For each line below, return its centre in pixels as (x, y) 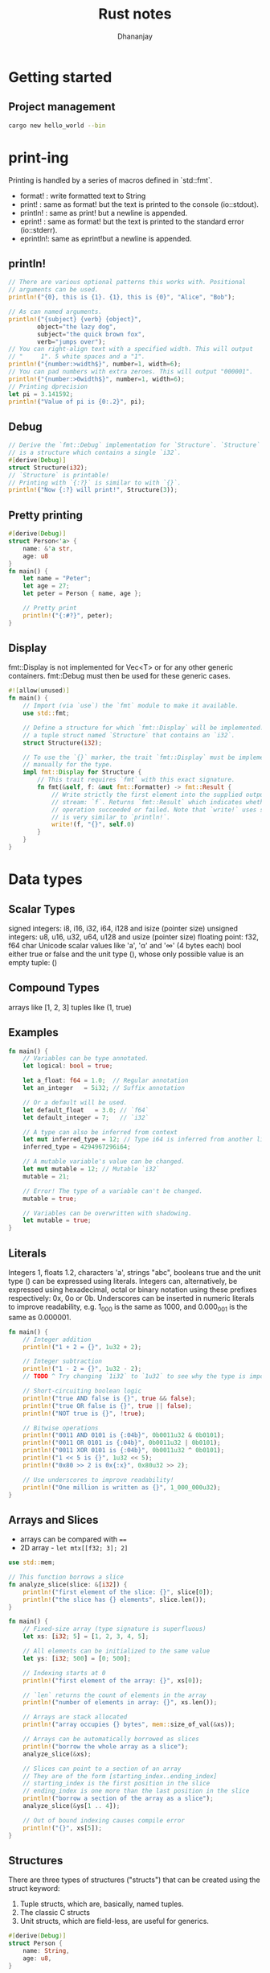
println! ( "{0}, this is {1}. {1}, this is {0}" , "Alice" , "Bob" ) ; (122, 297)
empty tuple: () (33, 962)
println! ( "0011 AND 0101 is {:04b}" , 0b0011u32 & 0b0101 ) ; (124, 1435)
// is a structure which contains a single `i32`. (95, 453)
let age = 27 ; (46, 586)
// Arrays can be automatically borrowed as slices (111, 1740)
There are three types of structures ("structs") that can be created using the (134, 1880)
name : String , (46, 1951)
